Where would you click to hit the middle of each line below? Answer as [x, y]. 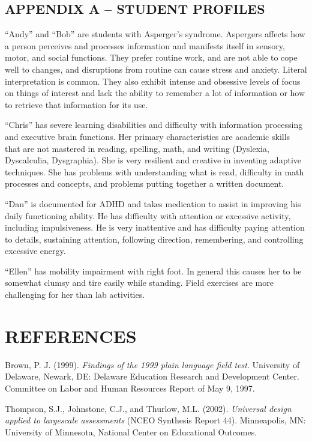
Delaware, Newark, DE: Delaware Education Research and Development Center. [152, 376]
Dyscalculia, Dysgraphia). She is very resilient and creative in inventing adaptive [153, 160]
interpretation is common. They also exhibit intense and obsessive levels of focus [153, 81]
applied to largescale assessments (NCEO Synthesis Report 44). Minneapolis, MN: [155, 420]
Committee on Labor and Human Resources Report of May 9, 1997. [130, 388]
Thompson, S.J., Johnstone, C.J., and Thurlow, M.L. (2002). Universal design [148, 408]
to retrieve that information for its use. [76, 104]
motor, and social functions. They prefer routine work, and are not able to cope [151, 57]
